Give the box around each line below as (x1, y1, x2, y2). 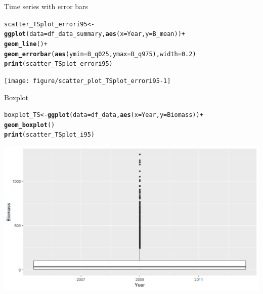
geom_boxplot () (4, 121, 55, 129)
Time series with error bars (4, 1, 89, 11)
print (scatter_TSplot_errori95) (4, 60, 113, 68)
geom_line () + (4, 40, 48, 48)
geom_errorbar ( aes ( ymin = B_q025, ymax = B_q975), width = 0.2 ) (4, 50, 196, 58)
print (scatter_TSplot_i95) (4, 131, 95, 139)
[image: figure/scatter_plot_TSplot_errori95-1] (4, 77, 171, 85)
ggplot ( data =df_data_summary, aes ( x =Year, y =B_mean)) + (4, 30, 186, 38)
